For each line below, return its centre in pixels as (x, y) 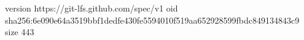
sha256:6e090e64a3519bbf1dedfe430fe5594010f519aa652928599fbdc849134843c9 (152, 20)
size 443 (20, 32)
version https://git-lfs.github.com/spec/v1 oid (92, 8)
